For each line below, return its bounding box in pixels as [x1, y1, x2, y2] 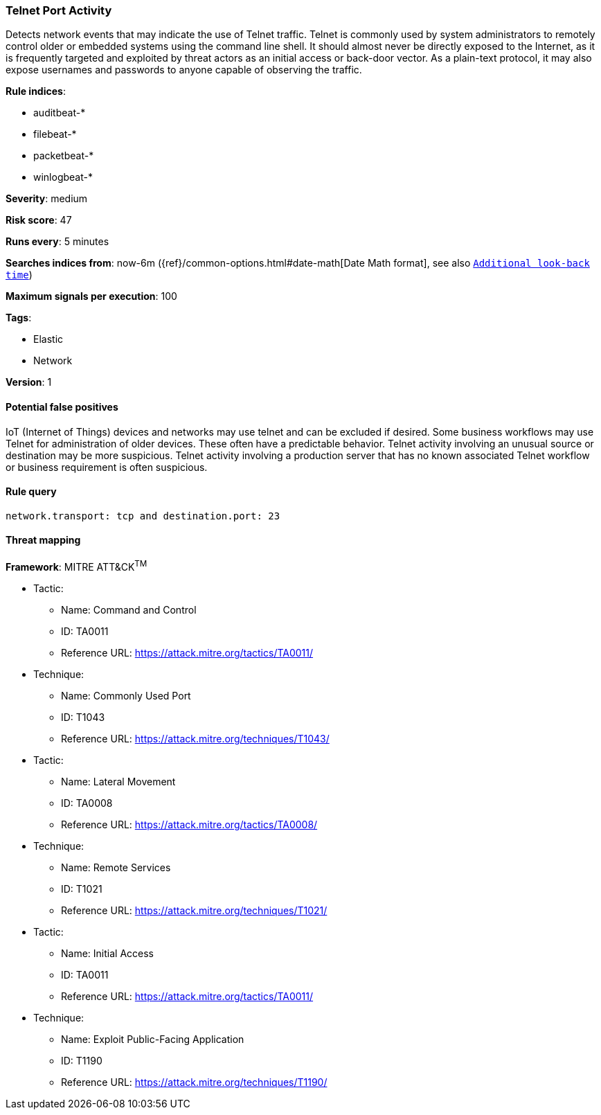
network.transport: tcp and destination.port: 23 [6, 510, 280, 521]
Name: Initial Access [61, 947, 154, 959]
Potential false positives [6, 400, 118, 413]
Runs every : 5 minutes [6, 235, 109, 248]
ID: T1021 [61, 882, 102, 895]
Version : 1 [6, 376, 52, 389]
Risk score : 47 [6, 214, 72, 226]
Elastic [33, 333, 64, 346]
